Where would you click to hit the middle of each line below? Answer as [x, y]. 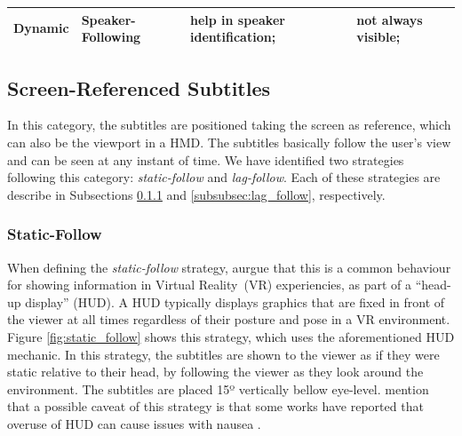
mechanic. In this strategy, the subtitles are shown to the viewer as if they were [223, 354]
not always [390, 19]
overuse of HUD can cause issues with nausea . [134, 423]
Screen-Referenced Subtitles [139, 87]
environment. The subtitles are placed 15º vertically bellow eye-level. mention [218, 388]
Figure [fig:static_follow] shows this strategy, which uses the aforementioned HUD [231, 336]
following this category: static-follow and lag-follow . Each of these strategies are [224, 177]
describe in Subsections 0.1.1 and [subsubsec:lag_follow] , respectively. [196, 194]
